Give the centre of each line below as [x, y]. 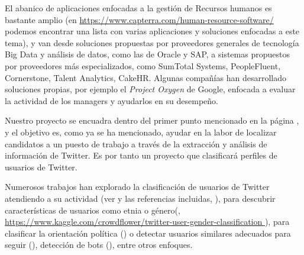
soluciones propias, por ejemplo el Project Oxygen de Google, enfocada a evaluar [150, 89]
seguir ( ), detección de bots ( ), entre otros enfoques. [99, 245]
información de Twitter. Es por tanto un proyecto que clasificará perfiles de [141, 155]
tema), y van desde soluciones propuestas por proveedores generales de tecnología [152, 42]
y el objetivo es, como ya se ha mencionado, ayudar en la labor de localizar [141, 132]
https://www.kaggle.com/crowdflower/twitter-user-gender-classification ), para [147, 222]
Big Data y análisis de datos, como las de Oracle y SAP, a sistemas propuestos [147, 54]
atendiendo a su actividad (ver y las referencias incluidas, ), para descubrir [140, 198]
